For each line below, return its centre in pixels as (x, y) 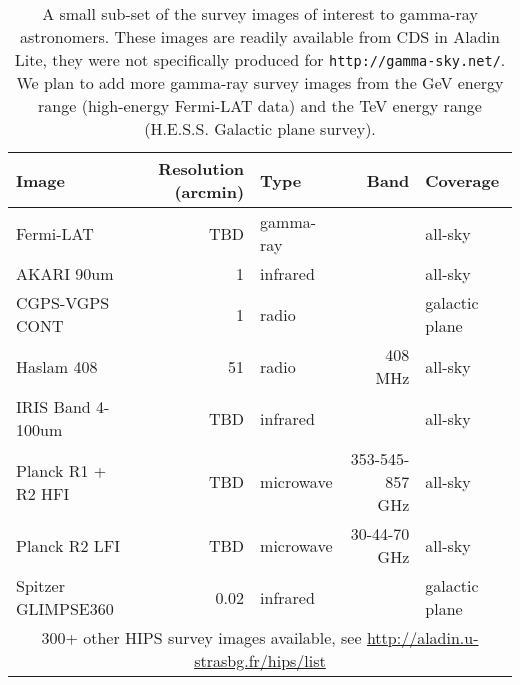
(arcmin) (209, 191)
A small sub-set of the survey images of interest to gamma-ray (260, 13)
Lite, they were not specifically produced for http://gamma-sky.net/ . (260, 59)
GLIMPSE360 (65, 608)
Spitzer (40, 585)
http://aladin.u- (422, 637)
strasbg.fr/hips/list (260, 660)
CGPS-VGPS (63, 302)
